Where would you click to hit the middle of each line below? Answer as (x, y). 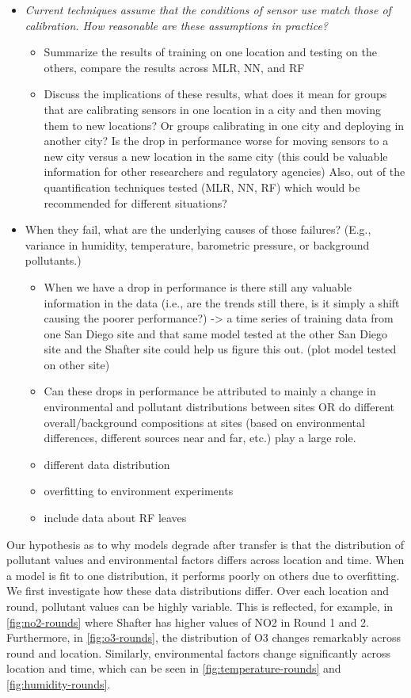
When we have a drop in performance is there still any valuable (198, 286)
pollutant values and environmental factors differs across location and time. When (205, 560)
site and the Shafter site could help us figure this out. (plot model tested (220, 349)
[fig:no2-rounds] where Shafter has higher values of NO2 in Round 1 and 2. (188, 622)
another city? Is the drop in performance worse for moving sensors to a (216, 141)
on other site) (77, 364)
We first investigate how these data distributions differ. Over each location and (198, 591)
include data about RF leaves (115, 518)
